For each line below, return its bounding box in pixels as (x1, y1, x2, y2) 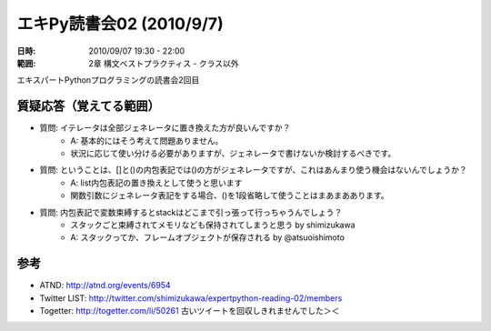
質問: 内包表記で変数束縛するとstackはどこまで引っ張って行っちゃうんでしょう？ (39, 206, 343, 217)
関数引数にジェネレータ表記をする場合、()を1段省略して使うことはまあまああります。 (70, 190, 390, 201)
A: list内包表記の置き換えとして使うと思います (70, 177, 243, 188)
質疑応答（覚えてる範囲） (16, 98, 160, 114)
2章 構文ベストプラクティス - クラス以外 (88, 57, 239, 68)
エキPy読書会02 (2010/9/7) (16, 14, 224, 34)
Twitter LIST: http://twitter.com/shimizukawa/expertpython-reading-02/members (39, 292, 343, 304)
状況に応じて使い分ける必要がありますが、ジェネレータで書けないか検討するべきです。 (70, 148, 396, 159)
